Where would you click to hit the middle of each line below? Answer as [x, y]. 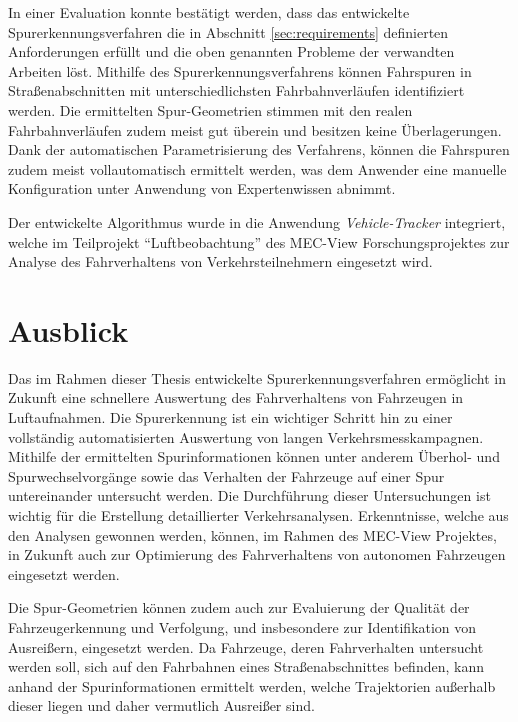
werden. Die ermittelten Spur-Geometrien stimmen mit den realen [210, 109]
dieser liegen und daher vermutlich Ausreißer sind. [161, 705]
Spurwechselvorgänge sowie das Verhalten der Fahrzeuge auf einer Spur [226, 475]
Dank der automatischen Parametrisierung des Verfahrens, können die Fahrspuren [259, 149]
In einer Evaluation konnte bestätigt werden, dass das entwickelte [209, 12]
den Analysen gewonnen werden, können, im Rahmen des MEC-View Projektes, [252, 534]
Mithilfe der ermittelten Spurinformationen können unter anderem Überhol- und [254, 456]
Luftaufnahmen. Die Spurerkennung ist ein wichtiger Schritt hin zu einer [230, 417]
